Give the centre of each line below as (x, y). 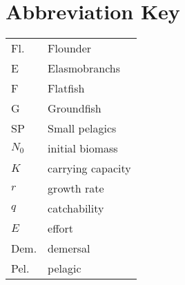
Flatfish (66, 88)
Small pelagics (82, 128)
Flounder (70, 48)
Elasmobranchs (84, 68)
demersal (69, 248)
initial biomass (83, 148)
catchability (76, 208)
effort (61, 228)
